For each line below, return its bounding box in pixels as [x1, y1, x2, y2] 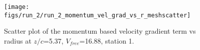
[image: [4, 3, 30, 10]
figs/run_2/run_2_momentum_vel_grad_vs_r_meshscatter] [4, 11, 191, 19]
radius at [4, 35, 32, 46]
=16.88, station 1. [79, 35, 134, 46]
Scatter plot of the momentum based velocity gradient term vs [4, 26, 196, 36]
